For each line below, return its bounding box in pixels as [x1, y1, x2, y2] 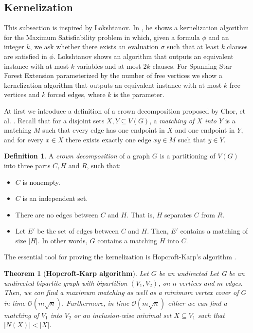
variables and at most [76, 60, 141, 71]
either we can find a [168, 297, 227, 308]
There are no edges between [15, 209, 98, 219]
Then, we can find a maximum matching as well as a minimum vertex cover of [4, 287, 239, 297]
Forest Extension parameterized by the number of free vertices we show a [4, 70, 222, 80]
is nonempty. [22, 176, 60, 187]
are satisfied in [4, 51, 47, 61]
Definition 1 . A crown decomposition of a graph [4, 151, 150, 161]
